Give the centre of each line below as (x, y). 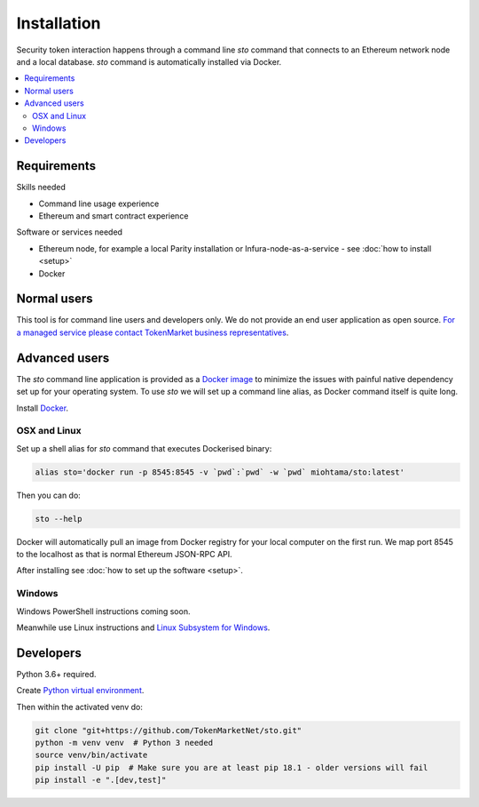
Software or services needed (70, 232)
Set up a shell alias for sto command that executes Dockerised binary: (144, 448)
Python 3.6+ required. (56, 674)
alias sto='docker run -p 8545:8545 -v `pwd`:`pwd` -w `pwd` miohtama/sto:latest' (220, 472)
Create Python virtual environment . (80, 691)
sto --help (59, 519)
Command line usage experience (99, 204)
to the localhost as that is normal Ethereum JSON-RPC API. (124, 554)
